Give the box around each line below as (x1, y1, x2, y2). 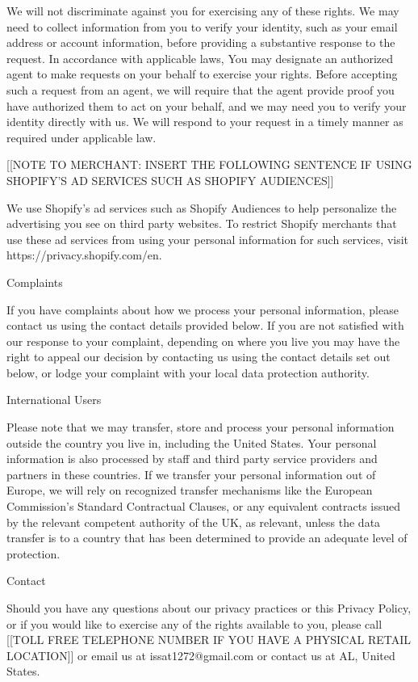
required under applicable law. (6, 128, 157, 145)
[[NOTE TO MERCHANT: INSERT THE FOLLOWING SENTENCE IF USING (6, 156, 412, 173)
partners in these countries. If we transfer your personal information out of (6, 465, 376, 482)
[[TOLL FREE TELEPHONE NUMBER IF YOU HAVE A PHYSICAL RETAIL (6, 631, 412, 648)
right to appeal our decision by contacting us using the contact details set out (6, 348, 391, 365)
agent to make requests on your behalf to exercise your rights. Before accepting (6, 65, 398, 82)
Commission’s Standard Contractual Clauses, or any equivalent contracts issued (6, 498, 401, 515)
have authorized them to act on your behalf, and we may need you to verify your (6, 97, 407, 114)
